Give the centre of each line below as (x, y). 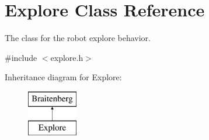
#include (21, 57)
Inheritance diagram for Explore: (63, 77)
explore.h (67, 57)
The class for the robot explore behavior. (78, 38)
